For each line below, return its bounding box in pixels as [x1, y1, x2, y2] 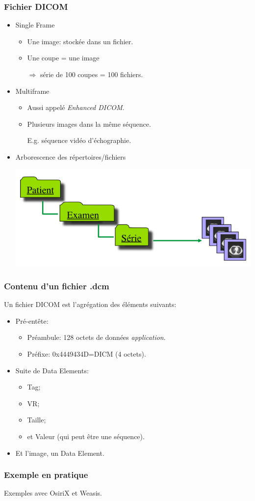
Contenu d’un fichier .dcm [4, 279, 109, 292]
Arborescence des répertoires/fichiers [15, 151, 126, 162]
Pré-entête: [15, 315, 49, 326]
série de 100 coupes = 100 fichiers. [40, 69, 143, 79]
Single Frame [15, 20, 55, 30]
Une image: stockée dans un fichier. [27, 36, 133, 46]
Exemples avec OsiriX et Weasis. [4, 488, 102, 498]
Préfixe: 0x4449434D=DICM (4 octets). [27, 349, 146, 359]
